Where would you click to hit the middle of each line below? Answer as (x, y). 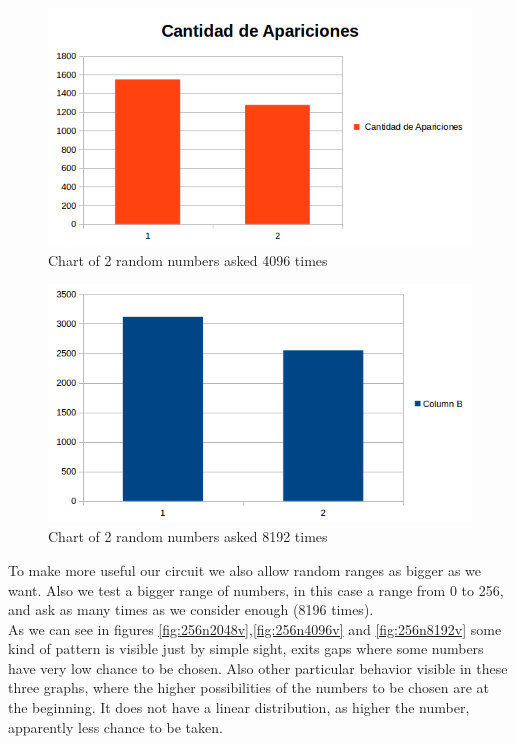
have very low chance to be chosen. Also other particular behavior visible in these (258, 667)
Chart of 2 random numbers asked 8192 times (188, 536)
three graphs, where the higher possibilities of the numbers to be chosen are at (248, 687)
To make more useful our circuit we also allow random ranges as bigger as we (245, 569)
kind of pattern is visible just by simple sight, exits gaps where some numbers (246, 648)
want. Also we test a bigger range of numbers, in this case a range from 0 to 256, (256, 589)
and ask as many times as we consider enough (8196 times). (191, 609)
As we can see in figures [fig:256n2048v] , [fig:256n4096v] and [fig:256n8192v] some (255, 628)
